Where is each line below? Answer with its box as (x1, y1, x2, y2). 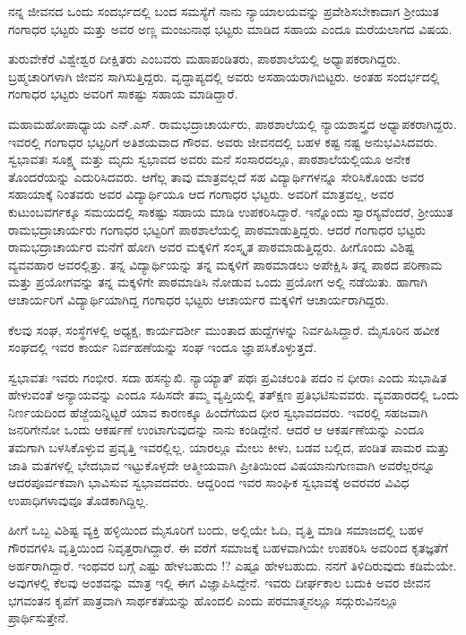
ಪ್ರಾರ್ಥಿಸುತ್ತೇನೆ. (8, 608, 69, 627)
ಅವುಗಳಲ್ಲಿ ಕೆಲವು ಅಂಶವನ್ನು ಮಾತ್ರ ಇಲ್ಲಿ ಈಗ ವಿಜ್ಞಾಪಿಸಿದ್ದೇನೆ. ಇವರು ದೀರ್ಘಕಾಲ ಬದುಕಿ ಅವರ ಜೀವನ (8, 573, 431, 592)
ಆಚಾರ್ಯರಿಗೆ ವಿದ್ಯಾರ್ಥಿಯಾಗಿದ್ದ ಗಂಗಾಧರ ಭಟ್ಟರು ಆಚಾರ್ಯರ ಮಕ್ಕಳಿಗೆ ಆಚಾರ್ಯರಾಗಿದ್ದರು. (8, 289, 390, 308)
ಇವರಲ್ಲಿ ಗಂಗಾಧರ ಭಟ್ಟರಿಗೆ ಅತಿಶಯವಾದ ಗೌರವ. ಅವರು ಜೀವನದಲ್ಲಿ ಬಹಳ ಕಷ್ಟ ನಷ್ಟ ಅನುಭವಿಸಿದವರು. (8, 132, 438, 150)
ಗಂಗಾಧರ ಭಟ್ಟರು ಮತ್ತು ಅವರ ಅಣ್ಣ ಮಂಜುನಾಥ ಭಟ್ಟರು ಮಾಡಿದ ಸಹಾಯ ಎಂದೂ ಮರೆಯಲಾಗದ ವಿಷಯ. (8, 19, 453, 38)
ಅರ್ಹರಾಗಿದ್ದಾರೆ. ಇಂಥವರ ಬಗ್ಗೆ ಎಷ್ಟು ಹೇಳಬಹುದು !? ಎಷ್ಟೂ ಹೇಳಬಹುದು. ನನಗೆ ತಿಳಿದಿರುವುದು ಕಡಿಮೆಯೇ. (8, 555, 457, 574)
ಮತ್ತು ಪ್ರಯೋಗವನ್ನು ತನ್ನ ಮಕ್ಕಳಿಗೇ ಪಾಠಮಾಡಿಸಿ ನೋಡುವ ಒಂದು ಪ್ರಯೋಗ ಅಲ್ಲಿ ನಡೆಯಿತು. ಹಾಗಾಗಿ (8, 272, 427, 291)
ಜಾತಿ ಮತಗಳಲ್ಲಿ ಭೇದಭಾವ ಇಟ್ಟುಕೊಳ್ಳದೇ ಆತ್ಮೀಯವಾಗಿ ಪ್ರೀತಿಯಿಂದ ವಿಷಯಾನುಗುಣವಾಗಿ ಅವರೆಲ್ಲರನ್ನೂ (8, 455, 436, 474)
